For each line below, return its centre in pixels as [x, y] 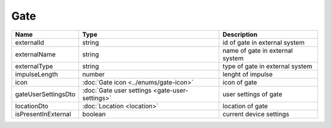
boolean [94, 114]
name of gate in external [258, 50]
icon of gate [240, 82]
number [93, 74]
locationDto [32, 106]
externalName [36, 54]
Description [240, 34]
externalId [29, 42]
